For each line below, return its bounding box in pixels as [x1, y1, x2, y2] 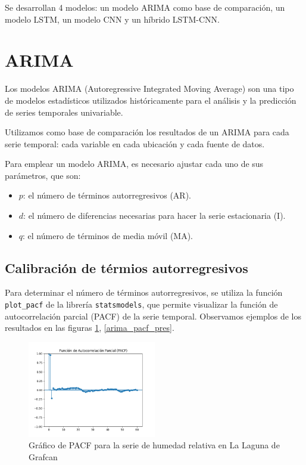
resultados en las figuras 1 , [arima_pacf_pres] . [5, 321, 174, 334]
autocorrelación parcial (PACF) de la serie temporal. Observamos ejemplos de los [5, 309, 301, 322]
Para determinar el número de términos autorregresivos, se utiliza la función [5, 286, 283, 299]
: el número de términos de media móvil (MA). [23, 229, 193, 241]
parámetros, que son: [5, 169, 81, 181]
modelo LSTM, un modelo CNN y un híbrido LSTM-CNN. [5, 13, 220, 25]
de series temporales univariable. [5, 106, 123, 118]
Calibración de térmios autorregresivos [5, 258, 248, 277]
